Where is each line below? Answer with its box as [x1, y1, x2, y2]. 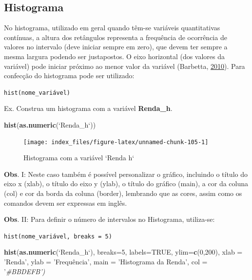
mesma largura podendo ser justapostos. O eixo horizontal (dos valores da [4, 51, 225, 61]
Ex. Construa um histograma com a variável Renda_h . [4, 103, 173, 113]
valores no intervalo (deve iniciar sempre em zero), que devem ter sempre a [4, 42, 228, 52]
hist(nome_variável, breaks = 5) [4, 233, 112, 240]
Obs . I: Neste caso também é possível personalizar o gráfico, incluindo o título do [4, 169, 248, 179]
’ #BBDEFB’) [4, 266, 45, 276]
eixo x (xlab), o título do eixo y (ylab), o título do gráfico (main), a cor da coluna [4, 178, 249, 189]
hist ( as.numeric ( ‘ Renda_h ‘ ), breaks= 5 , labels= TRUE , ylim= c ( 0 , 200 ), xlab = [4, 247, 243, 257]
